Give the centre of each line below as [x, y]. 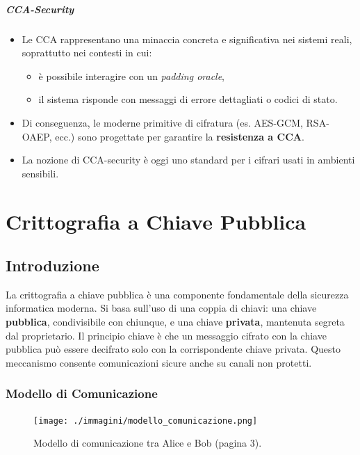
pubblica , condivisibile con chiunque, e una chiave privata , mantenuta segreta [175, 322]
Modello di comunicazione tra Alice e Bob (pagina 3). [148, 443]
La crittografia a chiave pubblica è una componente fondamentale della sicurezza [177, 294]
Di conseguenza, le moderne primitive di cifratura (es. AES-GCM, [162, 122]
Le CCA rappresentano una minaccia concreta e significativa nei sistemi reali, [187, 39]
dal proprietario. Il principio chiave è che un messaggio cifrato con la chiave [166, 335]
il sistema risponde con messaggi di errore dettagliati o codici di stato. [188, 99]
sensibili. [40, 173]
